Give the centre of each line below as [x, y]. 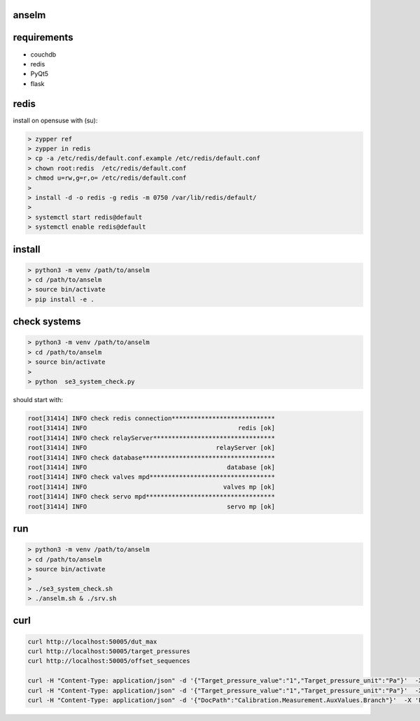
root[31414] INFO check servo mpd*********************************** [152, 497]
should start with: [38, 400]
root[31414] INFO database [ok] [152, 467]
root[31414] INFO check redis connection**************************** [152, 419]
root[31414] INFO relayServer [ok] [152, 448]
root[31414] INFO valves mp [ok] [152, 487]
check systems [47, 322]
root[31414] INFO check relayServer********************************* [152, 438]
